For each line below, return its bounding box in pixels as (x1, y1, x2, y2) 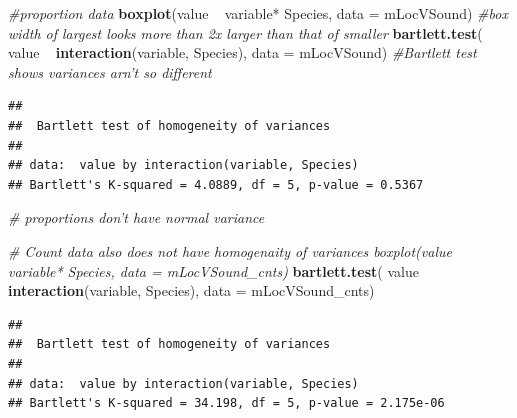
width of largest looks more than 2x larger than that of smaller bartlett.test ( (8, 22, 483, 43)
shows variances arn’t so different (8, 61, 212, 82)
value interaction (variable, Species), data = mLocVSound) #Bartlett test (8, 42, 477, 63)
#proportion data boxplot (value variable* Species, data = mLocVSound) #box (8, 3, 508, 23)
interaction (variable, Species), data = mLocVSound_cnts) (8, 280, 375, 301)
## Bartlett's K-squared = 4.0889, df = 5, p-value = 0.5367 (8, 177, 424, 192)
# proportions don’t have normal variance (8, 207, 265, 228)
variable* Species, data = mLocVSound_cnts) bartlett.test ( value (8, 260, 419, 281)
